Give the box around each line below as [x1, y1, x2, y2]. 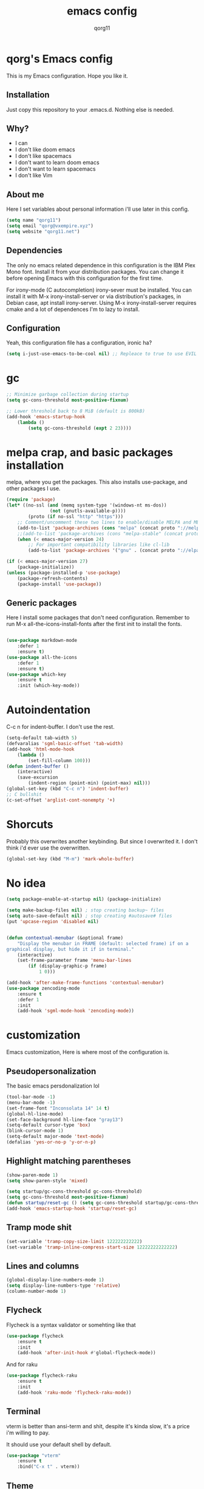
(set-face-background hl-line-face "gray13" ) [6, 1116, 123, 1123]
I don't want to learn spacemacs [15, 165, 96, 172]
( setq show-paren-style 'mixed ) [6, 1177, 88, 1184]
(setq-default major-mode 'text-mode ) [6, 1134, 104, 1140]
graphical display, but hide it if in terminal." [6, 946, 135, 952]
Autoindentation [6, 703, 91, 717]
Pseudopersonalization [6, 1066, 97, 1076]
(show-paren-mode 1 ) [6, 1172, 59, 1178]
